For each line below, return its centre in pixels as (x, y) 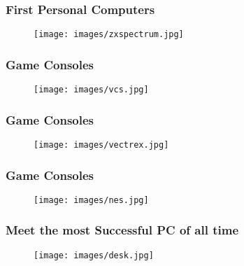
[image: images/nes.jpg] (91, 200)
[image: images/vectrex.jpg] (101, 145)
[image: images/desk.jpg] (94, 255)
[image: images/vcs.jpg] (91, 90)
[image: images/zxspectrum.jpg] (109, 35)
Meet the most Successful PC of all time (122, 230)
